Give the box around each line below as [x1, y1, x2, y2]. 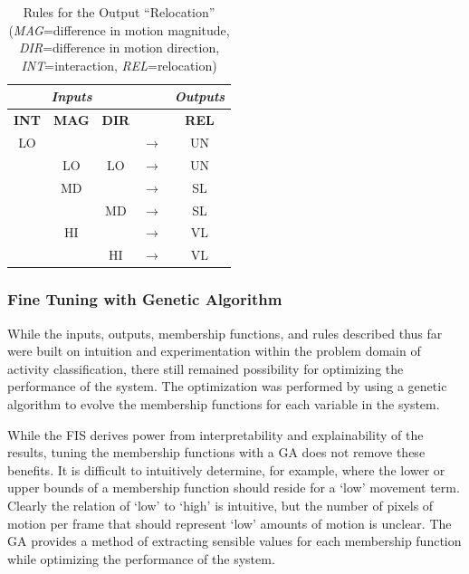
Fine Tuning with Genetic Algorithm [7, 288, 282, 311]
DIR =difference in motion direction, [18, 38, 220, 57]
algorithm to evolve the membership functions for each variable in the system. [7, 394, 440, 413]
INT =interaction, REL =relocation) [21, 55, 217, 74]
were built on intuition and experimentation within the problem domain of [7, 341, 421, 360]
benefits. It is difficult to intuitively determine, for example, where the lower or [7, 460, 445, 479]
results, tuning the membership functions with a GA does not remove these [7, 443, 426, 462]
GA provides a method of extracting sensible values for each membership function [7, 531, 462, 550]
